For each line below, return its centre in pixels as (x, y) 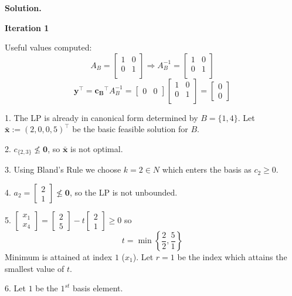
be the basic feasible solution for (130, 129)
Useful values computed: (48, 47)
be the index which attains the (232, 257)
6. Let (15, 288)
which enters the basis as (207, 169)
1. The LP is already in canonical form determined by (101, 117)
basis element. (98, 288)
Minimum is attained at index (59, 257)
